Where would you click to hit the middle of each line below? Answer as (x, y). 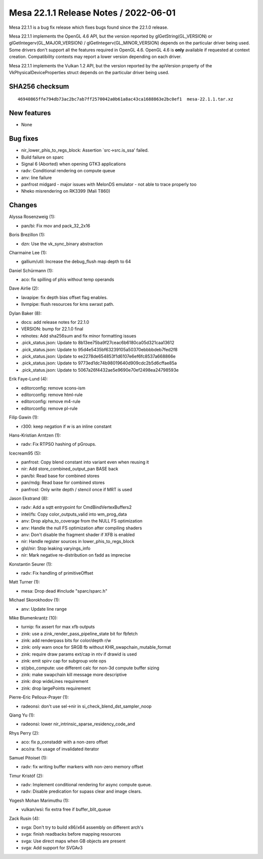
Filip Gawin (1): (24, 418)
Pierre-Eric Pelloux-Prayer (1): (39, 697)
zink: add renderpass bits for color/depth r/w (66, 640)
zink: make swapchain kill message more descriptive (74, 675)
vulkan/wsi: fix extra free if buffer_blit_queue (66, 809)
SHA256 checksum (39, 86)
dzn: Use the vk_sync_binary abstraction (62, 243)
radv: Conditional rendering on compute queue (68, 171)
